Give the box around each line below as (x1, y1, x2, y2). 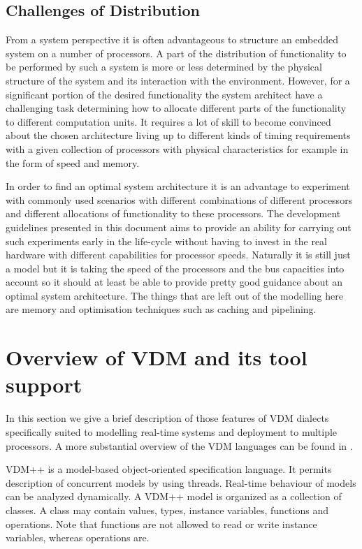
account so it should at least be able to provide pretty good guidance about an (6, 274, 343, 289)
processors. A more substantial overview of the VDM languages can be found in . (6, 438, 353, 453)
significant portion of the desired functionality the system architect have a (6, 87, 323, 101)
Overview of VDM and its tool (6, 343, 307, 372)
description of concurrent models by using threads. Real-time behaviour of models (6, 475, 356, 490)
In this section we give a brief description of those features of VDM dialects (6, 411, 329, 425)
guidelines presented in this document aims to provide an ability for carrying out (6, 219, 352, 234)
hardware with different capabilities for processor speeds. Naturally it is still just (6, 247, 351, 262)
